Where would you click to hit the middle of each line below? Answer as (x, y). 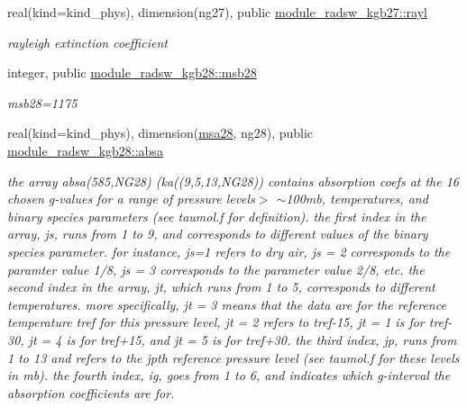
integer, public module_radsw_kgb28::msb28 (132, 73)
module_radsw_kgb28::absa (85, 150)
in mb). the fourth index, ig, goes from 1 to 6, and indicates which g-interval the (229, 375)
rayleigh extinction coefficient (87, 42)
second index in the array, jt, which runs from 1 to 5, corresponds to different (221, 287)
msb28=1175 (42, 102)
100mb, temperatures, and (357, 199)
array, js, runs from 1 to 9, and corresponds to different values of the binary (218, 234)
